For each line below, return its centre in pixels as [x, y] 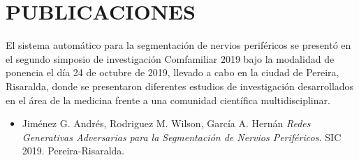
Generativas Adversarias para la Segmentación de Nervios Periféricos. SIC [182, 137]
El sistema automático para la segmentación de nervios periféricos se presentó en [178, 45]
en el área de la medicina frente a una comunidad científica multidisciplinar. [168, 100]
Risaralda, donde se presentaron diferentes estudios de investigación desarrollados [180, 86]
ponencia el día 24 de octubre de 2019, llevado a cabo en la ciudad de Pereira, [173, 72]
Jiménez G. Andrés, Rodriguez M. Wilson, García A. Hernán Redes [166, 123]
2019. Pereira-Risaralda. [73, 151]
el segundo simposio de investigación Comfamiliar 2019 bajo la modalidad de [170, 58]
